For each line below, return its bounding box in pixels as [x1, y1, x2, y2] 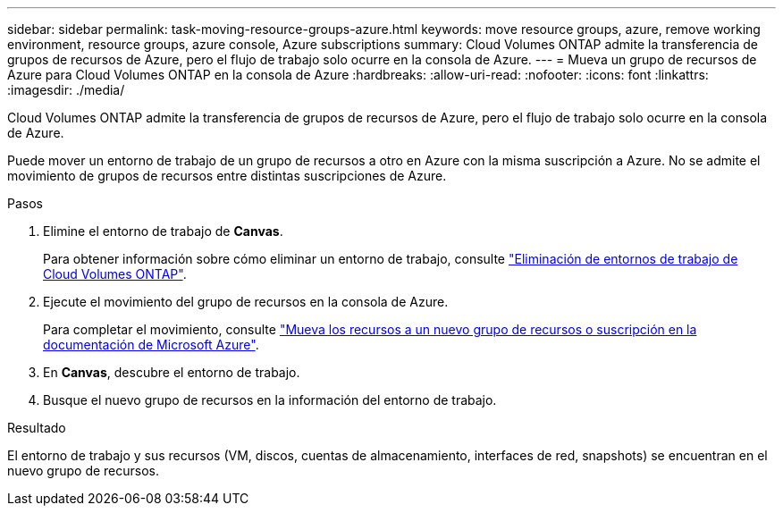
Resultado [7, 420, 66, 435]
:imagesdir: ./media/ [7, 82, 125, 97]
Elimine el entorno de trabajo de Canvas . [43, 223, 283, 239]
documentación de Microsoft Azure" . [43, 337, 259, 352]
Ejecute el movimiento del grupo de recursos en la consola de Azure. [43, 294, 449, 309]
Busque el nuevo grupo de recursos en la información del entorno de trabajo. [43, 392, 497, 408]
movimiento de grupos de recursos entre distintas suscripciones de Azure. [7, 168, 447, 183]
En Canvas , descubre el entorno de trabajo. [43, 365, 300, 380]
